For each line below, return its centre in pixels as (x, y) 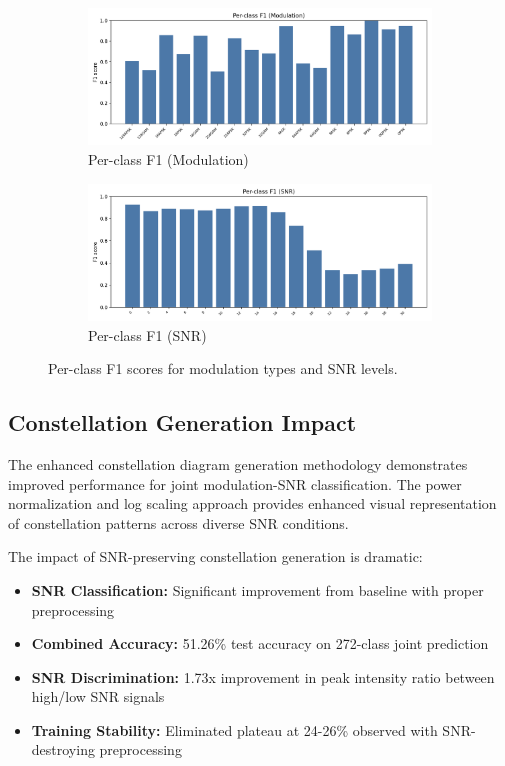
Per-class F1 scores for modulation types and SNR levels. (223, 368)
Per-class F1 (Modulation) (168, 158)
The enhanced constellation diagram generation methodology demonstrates (238, 463)
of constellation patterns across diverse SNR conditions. (178, 522)
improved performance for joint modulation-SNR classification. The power (235, 483)
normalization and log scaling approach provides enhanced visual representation (252, 503)
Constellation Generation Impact (182, 422)
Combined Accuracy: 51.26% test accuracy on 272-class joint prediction (260, 643)
